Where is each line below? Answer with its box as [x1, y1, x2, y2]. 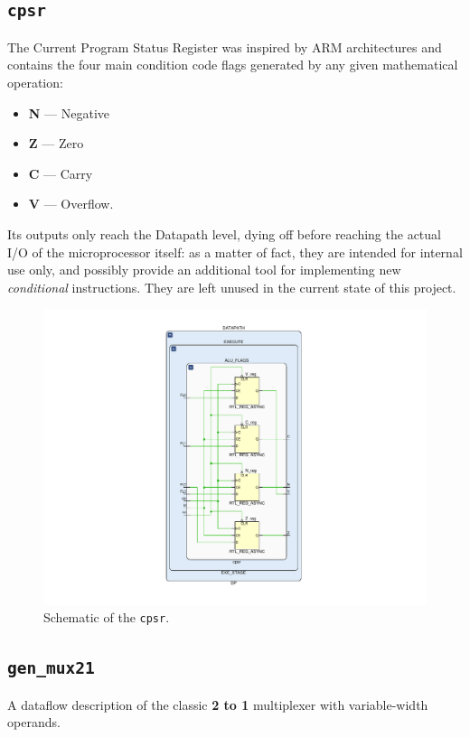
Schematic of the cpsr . [43, 608, 170, 627]
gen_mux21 [7, 658, 95, 678]
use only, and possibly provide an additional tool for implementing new [7, 260, 401, 279]
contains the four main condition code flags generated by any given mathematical [7, 55, 458, 74]
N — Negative [28, 103, 109, 122]
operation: [7, 72, 63, 91]
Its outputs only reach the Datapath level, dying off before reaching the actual [7, 224, 441, 243]
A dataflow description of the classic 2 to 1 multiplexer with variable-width [7, 695, 428, 714]
